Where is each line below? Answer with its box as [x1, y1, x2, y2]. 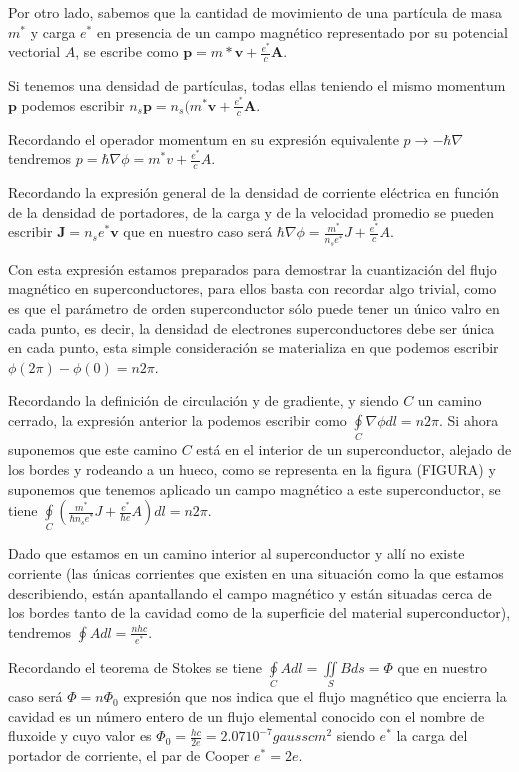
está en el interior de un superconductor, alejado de [196, 439, 512, 460]
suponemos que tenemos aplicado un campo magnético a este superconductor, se [8, 478, 501, 499]
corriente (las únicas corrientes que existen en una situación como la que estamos [8, 563, 504, 584]
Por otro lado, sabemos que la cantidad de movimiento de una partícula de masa [8, 2, 503, 22]
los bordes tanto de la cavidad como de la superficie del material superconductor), [8, 602, 511, 623]
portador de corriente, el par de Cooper [8, 745, 250, 766]
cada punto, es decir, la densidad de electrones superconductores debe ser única [8, 317, 495, 338]
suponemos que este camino [8, 439, 177, 460]
